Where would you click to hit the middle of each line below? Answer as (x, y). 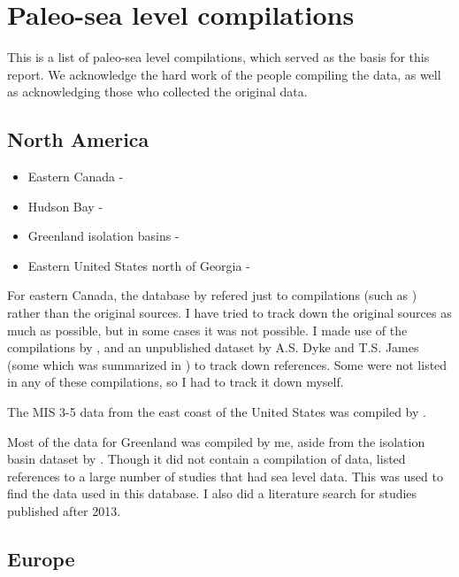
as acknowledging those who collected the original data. (157, 92)
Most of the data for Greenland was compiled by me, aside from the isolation (216, 441)
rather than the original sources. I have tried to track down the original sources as (229, 313)
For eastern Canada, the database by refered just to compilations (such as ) (212, 295)
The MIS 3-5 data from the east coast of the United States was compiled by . (217, 412)
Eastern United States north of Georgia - (139, 265)
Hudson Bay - (65, 206)
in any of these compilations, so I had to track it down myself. (176, 382)
